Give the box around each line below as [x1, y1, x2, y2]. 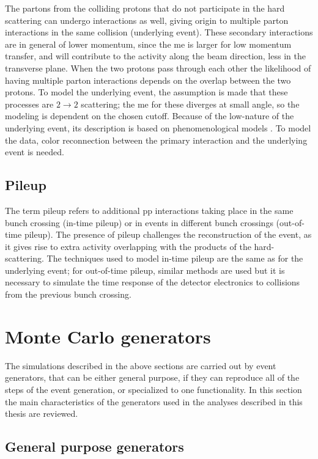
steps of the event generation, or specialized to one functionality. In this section [5, 383, 302, 395]
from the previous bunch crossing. [5, 288, 131, 301]
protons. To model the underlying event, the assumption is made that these [5, 86, 288, 98]
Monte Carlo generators [5, 323, 211, 348]
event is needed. [5, 145, 64, 158]
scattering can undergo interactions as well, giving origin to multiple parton [5, 13, 289, 26]
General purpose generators [5, 437, 184, 456]
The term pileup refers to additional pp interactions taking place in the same [5, 204, 294, 216]
